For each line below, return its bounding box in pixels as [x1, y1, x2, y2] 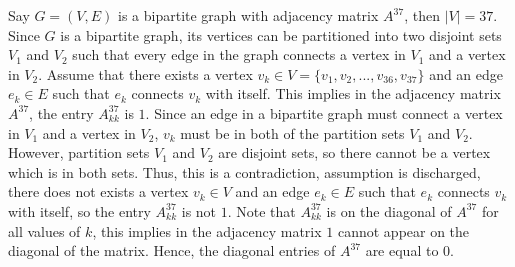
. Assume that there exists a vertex [38, 63, 253, 84]
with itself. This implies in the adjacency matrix [205, 83, 501, 104]
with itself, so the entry [8, 200, 151, 221]
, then [404, 5, 440, 25]
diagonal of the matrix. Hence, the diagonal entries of [8, 240, 336, 261]
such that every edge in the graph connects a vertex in [72, 44, 406, 65]
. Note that [227, 200, 296, 221]
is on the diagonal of [326, 200, 452, 221]
